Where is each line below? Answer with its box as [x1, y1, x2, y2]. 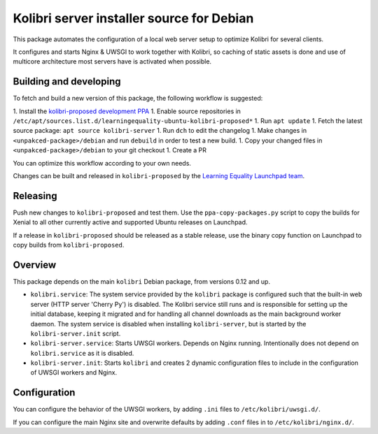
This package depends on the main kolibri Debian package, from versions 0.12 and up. [13, 277, 271, 286]
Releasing [13, 189, 57, 202]
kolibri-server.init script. [30, 329, 121, 338]
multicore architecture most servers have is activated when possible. [13, 57, 212, 66]
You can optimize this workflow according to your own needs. [13, 159, 192, 167]
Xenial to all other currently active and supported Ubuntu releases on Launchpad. [13, 218, 248, 226]
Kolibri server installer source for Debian [13, 10, 254, 26]
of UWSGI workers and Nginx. [30, 368, 118, 377]
